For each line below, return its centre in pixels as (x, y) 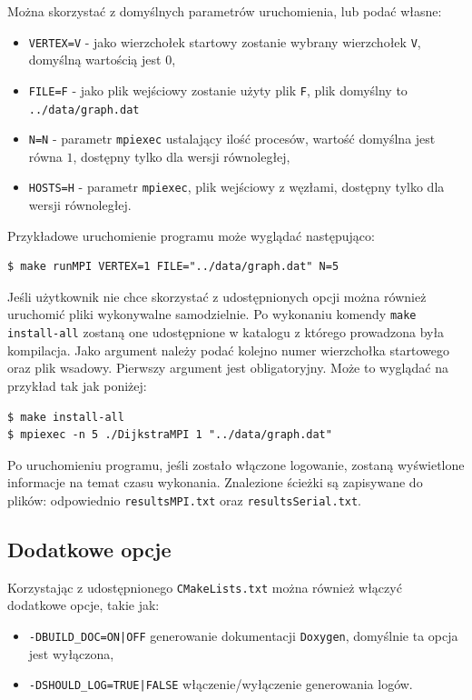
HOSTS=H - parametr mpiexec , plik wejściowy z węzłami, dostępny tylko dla (236, 187)
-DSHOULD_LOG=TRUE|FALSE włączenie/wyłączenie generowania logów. (221, 684)
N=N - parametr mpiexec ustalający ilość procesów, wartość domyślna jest (232, 139)
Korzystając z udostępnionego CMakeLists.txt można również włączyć (205, 587)
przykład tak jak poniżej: (77, 385)
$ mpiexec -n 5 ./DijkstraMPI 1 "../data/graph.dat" (170, 435)
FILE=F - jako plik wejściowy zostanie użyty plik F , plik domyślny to (218, 90)
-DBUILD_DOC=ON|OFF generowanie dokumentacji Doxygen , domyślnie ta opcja (243, 636)
